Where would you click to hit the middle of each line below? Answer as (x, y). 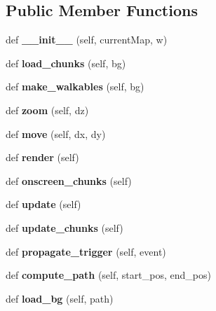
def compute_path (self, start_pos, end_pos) (108, 275)
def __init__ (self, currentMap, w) (87, 40)
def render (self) (42, 157)
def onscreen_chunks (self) (69, 180)
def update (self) (43, 204)
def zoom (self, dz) (47, 110)
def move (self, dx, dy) (56, 133)
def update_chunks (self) (65, 227)
